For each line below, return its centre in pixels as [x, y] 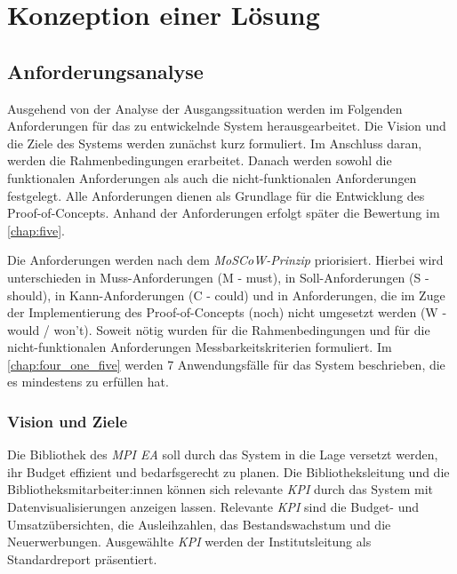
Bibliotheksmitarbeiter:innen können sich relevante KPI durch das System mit [220, 489]
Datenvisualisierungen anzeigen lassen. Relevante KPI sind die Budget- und [213, 507]
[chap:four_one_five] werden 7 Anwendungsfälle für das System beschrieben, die [226, 364]
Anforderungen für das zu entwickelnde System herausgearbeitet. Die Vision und [227, 126]
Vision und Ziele [68, 421]
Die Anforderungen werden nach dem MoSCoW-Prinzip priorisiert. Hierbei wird [225, 260]
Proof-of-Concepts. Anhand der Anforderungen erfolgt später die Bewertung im [224, 213]
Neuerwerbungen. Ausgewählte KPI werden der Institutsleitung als [189, 542]
